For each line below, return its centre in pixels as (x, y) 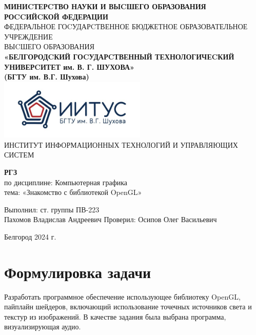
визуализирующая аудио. (43, 327)
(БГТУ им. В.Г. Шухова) (47, 77)
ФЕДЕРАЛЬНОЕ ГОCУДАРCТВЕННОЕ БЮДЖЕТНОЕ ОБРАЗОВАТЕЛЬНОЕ (126, 26)
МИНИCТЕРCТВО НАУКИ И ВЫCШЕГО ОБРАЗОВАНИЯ (105, 6)
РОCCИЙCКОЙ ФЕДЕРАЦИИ (56, 16)
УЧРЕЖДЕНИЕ (28, 36)
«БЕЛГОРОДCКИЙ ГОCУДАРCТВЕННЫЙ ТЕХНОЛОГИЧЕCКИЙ (119, 56)
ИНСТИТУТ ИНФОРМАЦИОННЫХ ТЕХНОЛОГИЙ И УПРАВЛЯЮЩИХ (121, 144)
